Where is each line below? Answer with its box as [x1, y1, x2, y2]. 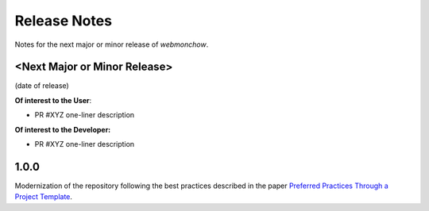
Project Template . [14, 192, 73, 201]
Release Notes [14, 12, 113, 29]
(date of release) [14, 81, 69, 90]
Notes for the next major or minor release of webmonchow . [14, 40, 209, 49]
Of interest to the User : [14, 95, 92, 105]
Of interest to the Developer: [14, 125, 111, 134]
